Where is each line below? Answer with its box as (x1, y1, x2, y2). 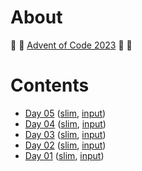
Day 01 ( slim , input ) (24, 149, 105, 161)
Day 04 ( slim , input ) (24, 117, 107, 130)
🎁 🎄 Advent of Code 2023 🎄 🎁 (10, 39, 133, 51)
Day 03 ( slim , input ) (24, 128, 107, 140)
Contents (10, 74, 90, 97)
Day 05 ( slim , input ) (24, 107, 107, 119)
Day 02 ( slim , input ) (24, 139, 107, 151)
